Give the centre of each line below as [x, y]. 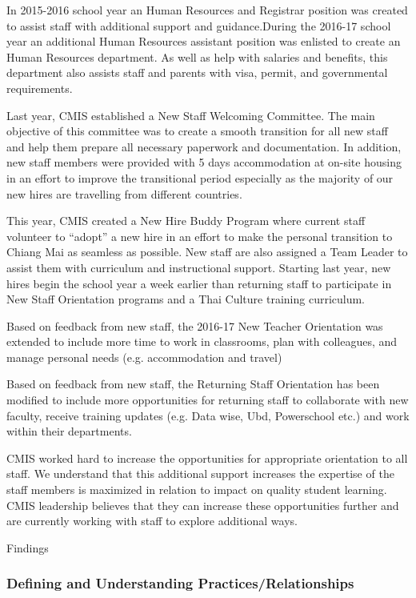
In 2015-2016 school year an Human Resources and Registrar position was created [207, 10]
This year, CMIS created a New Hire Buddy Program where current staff [186, 221]
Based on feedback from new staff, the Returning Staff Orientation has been [193, 384]
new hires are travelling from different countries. [124, 193]
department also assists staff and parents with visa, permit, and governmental [197, 72]
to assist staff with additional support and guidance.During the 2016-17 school [199, 25]
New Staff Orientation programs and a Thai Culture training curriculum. [186, 299]
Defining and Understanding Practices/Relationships [180, 583]
